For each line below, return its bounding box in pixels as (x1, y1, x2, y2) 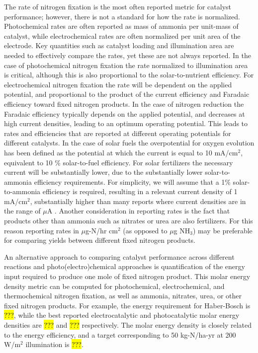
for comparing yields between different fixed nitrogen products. (4, 235, 195, 245)
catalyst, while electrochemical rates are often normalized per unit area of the (4, 30, 241, 41)
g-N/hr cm (85, 225, 118, 235)
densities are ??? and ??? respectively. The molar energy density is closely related (4, 320, 252, 330)
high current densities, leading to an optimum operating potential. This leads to (4, 118, 248, 129)
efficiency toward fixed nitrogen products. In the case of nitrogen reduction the (4, 98, 244, 109)
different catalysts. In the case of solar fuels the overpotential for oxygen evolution (4, 138, 255, 148)
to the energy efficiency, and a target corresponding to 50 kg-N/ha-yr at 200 (4, 329, 236, 340)
